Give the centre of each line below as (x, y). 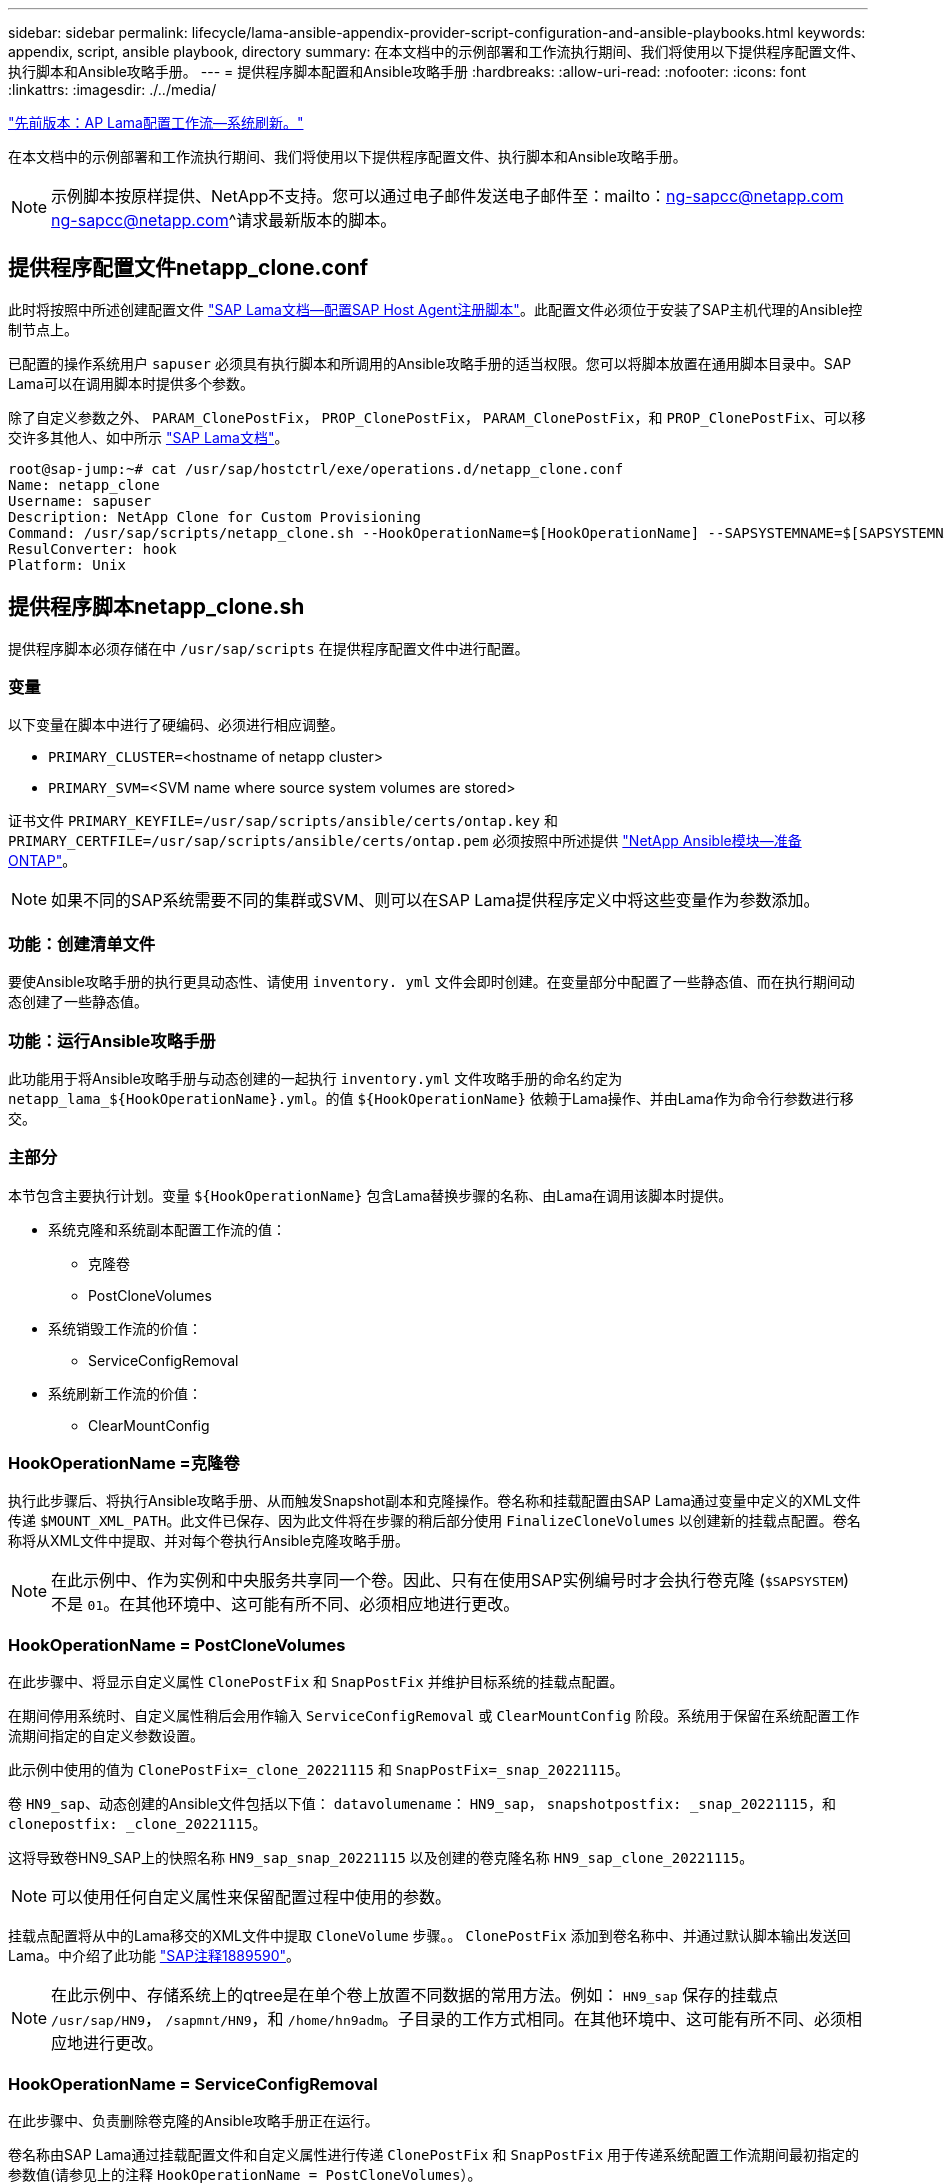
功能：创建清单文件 (82, 943)
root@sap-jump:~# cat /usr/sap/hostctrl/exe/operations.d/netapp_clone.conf (316, 468)
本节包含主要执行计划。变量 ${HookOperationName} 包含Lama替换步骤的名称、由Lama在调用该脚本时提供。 (370, 1195)
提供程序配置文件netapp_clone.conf (188, 268)
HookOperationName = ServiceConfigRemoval (193, 2083)
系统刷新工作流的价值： (125, 1393)
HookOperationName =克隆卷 (124, 1463)
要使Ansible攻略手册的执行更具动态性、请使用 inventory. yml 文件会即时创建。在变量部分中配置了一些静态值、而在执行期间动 (431, 982)
